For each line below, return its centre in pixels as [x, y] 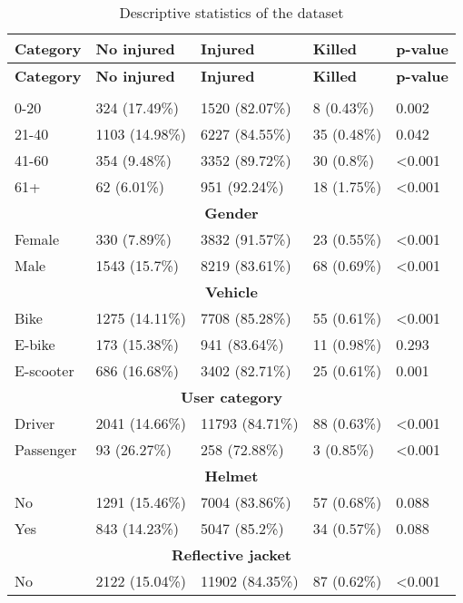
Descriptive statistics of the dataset [231, 12]
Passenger [46, 449]
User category [231, 397]
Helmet [231, 476]
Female [37, 239]
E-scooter [44, 370]
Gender [231, 213]
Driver [35, 423]
